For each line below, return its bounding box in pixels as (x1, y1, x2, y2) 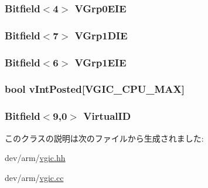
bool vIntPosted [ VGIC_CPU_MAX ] (5, 82, 185, 96)
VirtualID (83, 109, 131, 123)
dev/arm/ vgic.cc (5, 171, 64, 183)
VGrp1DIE (74, 28, 128, 42)
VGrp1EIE (74, 55, 127, 69)
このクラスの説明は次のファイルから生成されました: (5, 132, 204, 144)
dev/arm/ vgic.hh (5, 152, 66, 164)
